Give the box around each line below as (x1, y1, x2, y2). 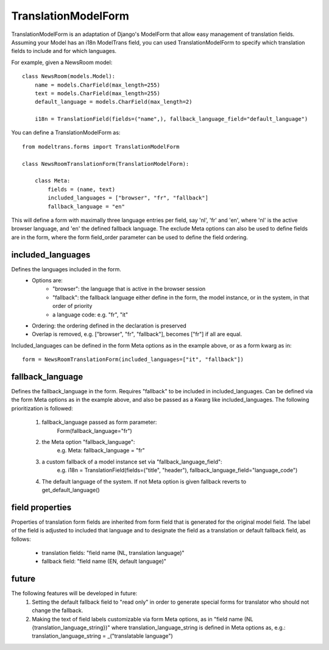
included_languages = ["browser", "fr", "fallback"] (48, 195, 208, 201)
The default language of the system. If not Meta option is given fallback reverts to (41, 477, 247, 485)
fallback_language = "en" (48, 203, 125, 210)
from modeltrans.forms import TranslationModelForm (22, 143, 180, 150)
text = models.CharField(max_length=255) (34, 90, 161, 97)
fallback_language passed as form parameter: (41, 418, 157, 426)
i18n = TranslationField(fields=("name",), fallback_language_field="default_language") (34, 116, 308, 123)
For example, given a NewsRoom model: (11, 59, 113, 66)
